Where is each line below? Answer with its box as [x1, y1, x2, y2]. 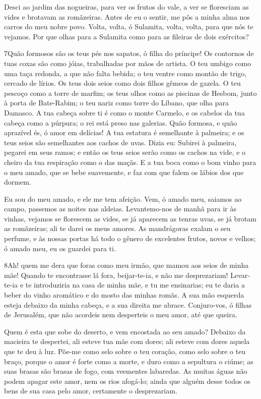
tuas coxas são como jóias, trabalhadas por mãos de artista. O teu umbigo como [4, 58, 251, 68]
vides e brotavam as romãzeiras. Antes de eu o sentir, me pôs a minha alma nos [4, 11, 250, 22]
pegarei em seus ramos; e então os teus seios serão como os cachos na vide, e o [4, 147, 246, 157]
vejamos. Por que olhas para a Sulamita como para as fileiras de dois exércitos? [4, 31, 249, 41]
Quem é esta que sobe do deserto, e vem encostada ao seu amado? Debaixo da [4, 326, 246, 336]
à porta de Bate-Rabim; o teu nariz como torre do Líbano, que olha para [4, 97, 229, 108]
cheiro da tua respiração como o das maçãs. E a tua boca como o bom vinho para [4, 156, 256, 167]
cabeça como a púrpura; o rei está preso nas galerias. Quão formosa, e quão [4, 117, 237, 128]
